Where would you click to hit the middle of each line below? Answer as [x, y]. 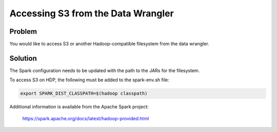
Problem [23, 31]
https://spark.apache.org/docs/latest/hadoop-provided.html [86, 118]
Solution [23, 58]
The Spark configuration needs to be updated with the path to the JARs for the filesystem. [105, 70]
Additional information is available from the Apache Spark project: [79, 107]
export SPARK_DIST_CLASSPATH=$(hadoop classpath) [84, 94]
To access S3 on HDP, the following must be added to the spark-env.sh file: [89, 80]
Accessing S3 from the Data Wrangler [92, 13]
